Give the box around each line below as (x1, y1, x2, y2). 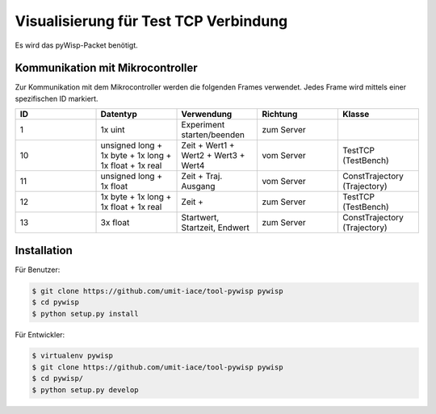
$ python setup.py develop (31, 385, 139, 395)
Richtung (262, 109, 298, 120)
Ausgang (181, 181, 216, 192)
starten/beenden (181, 129, 245, 140)
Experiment (181, 119, 225, 131)
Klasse (342, 109, 370, 120)
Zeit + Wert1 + (181, 140, 235, 151)
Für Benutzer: (15, 265, 61, 274)
